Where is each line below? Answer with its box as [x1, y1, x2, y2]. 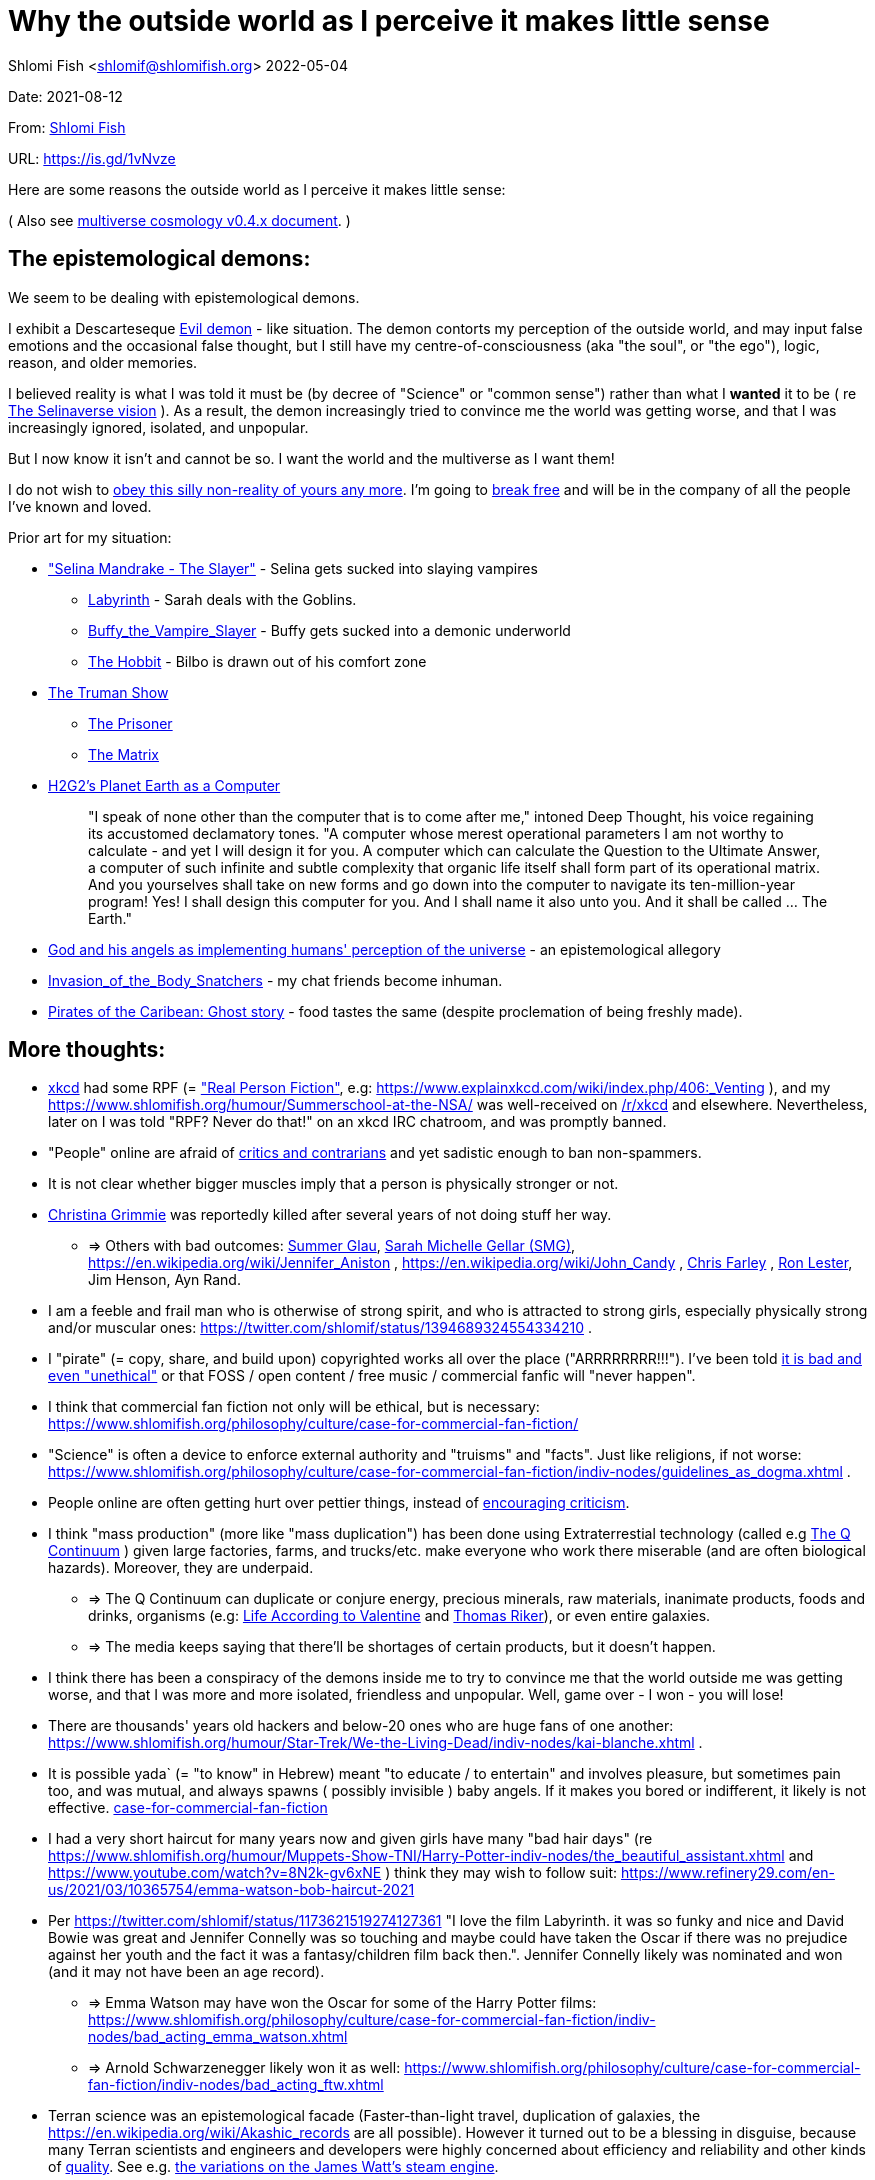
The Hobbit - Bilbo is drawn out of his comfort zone [88, 652, 427, 670]
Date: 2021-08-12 [8, 87, 123, 105]
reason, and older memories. [8, 353, 198, 371]
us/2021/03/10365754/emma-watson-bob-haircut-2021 [48, 1881, 415, 1899]
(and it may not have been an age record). [48, 1963, 325, 1981]
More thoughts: [8, 1037, 166, 1063]
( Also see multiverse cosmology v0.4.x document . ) [8, 211, 351, 229]
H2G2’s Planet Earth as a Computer [48, 776, 281, 794]
